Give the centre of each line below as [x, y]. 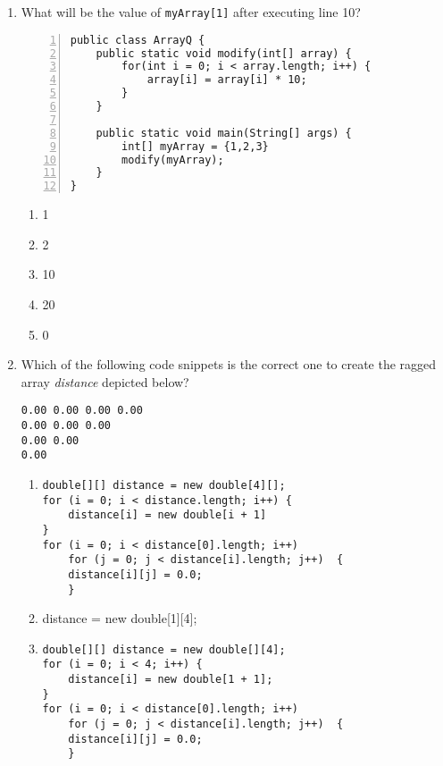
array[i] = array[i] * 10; [227, 80]
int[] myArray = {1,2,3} [195, 146]
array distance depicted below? [105, 381]
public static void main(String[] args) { [224, 133]
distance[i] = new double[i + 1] [167, 515]
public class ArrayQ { [138, 40]
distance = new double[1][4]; [120, 618]
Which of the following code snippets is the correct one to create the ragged [229, 364]
